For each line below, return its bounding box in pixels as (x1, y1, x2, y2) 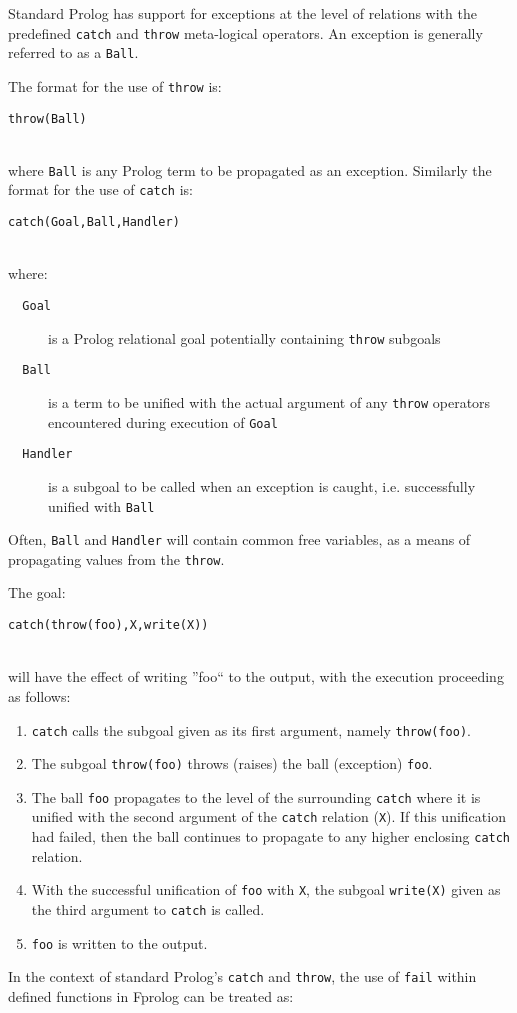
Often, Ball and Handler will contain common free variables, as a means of (8, 529, 471, 550)
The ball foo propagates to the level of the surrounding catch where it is (31, 786, 481, 807)
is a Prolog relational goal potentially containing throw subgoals (48, 327, 441, 348)
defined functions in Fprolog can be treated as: (8, 986, 294, 1006)
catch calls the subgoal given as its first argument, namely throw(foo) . (31, 719, 471, 740)
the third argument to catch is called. (31, 899, 265, 920)
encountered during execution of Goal (48, 411, 278, 432)
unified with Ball (48, 495, 155, 516)
